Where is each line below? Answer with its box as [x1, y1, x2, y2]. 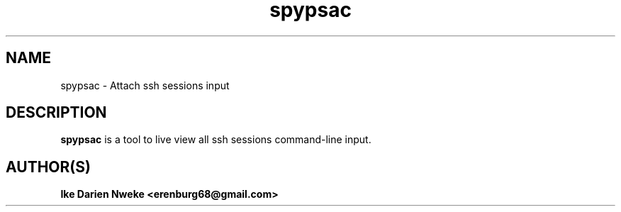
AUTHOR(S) [6, 157, 91, 176]
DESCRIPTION [6, 104, 107, 122]
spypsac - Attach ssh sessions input [60, 79, 230, 91]
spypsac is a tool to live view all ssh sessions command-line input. [60, 133, 371, 146]
